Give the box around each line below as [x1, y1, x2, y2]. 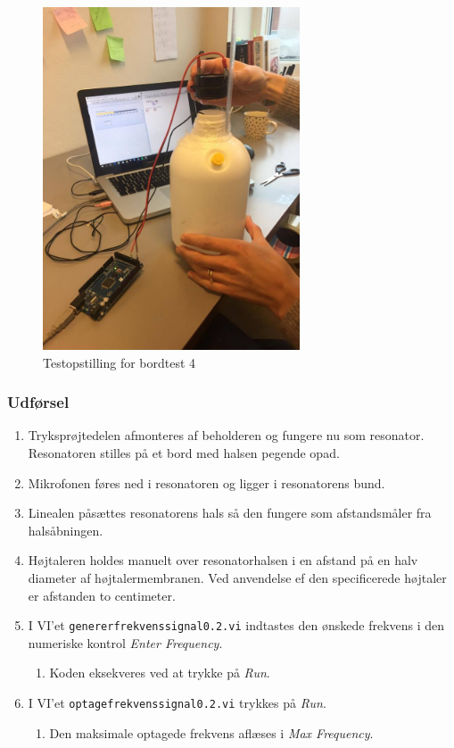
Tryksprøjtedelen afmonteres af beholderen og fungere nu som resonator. [28, 426, 425, 445]
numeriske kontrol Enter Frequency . [28, 633, 223, 652]
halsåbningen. [28, 520, 103, 539]
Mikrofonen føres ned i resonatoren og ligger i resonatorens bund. [28, 473, 385, 492]
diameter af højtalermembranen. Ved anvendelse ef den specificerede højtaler [28, 568, 447, 586]
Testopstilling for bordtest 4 [43, 353, 196, 371]
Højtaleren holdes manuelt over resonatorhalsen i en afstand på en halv [28, 551, 418, 569]
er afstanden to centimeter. [28, 586, 176, 604]
